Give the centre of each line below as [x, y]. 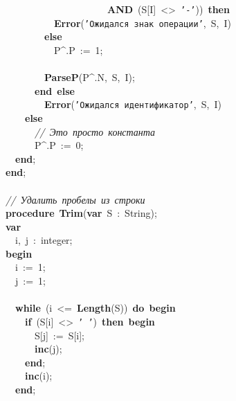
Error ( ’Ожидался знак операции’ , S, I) [143, 23]
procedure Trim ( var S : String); [81, 213]
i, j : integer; [44, 240]
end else [55, 90]
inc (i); [39, 376]
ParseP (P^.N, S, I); [90, 77]
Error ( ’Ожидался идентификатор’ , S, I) [133, 104]
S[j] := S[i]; [59, 335]
